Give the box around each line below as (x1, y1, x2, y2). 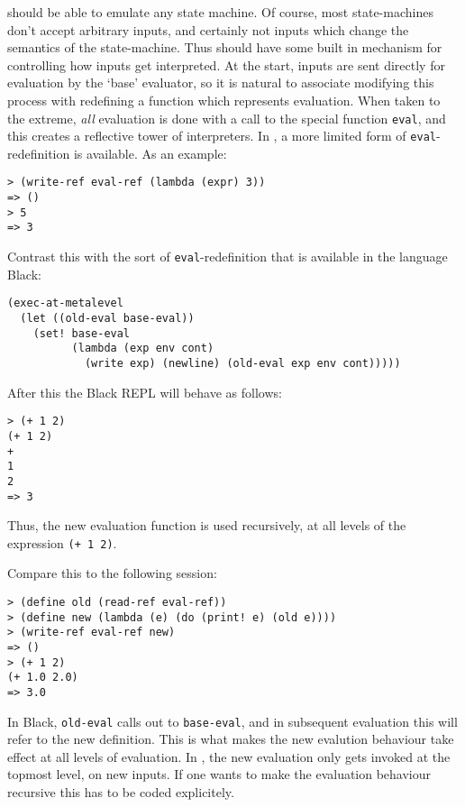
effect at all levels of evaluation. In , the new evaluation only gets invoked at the (7, 747, 451, 766)
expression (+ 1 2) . (7, 533, 117, 552)
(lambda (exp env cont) (71, 342, 214, 355)
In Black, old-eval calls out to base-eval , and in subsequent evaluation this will (7, 711, 458, 730)
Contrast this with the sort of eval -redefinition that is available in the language (7, 247, 448, 266)
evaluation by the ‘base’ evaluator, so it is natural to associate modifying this (7, 73, 434, 92)
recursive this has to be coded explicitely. (7, 783, 234, 802)
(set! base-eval (32, 326, 131, 340)
